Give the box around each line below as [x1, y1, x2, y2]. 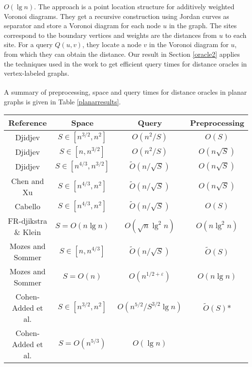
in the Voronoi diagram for [149, 39, 229, 50]
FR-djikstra [8, 215, 47, 226]
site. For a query [4, 39, 53, 50]
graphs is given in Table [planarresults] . [4, 96, 121, 106]
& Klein [14, 226, 41, 237]
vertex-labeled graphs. [4, 68, 69, 78]
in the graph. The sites [169, 20, 237, 31]
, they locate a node [82, 39, 142, 50]
